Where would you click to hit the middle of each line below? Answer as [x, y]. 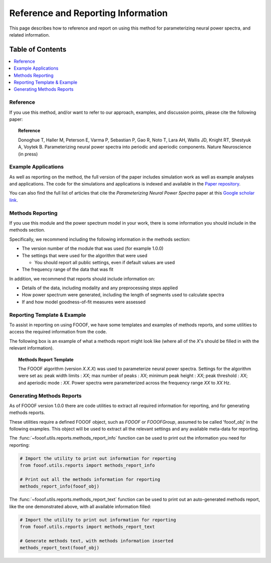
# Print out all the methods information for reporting [90, 479]
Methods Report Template [46, 359]
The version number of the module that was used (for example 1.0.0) [93, 249]
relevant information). [32, 348]
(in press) [28, 154]
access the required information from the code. [58, 332]
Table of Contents [38, 49]
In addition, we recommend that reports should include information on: [82, 279]
